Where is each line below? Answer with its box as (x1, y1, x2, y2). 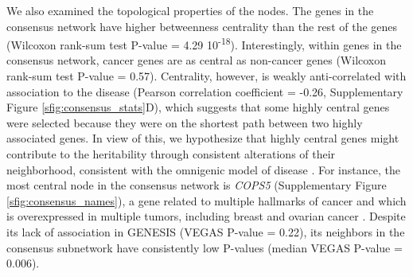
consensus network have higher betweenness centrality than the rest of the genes (6, 18, 398, 34)
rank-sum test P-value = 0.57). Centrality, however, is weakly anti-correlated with (6, 68, 407, 84)
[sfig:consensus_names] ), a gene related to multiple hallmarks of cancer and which (6, 192, 407, 209)
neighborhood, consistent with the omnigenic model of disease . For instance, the (6, 161, 400, 178)
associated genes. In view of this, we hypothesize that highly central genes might (6, 130, 399, 146)
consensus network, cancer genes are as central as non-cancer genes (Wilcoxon (6, 52, 387, 68)
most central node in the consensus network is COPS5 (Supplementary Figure (6, 177, 387, 193)
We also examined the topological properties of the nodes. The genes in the (6, 2, 374, 18)
